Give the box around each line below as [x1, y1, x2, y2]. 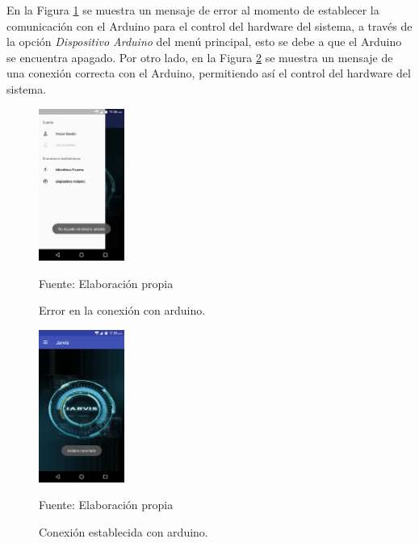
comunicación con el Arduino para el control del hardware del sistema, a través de [6, 17, 413, 34]
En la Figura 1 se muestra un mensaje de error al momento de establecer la [6, 2, 379, 18]
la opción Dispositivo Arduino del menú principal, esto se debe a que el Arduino [6, 33, 402, 50]
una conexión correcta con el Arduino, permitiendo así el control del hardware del [6, 65, 411, 81]
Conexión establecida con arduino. [39, 523, 208, 540]
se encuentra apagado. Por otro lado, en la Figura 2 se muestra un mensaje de [6, 48, 393, 65]
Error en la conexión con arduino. [39, 302, 206, 319]
